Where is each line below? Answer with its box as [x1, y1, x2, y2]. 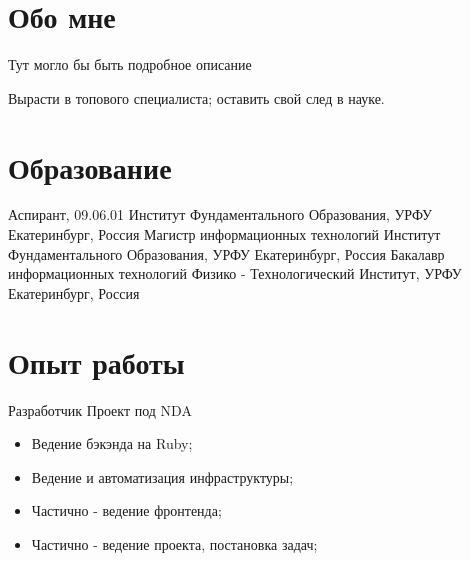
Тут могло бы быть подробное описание [8, 54, 252, 75]
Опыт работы [8, 341, 185, 382]
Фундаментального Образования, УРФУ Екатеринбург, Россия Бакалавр [8, 243, 445, 264]
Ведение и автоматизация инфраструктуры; [31, 466, 294, 487]
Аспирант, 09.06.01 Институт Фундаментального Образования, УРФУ [8, 204, 432, 225]
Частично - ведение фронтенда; [31, 500, 222, 521]
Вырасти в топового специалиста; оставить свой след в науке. [8, 87, 385, 108]
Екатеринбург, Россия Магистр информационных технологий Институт [8, 224, 441, 245]
